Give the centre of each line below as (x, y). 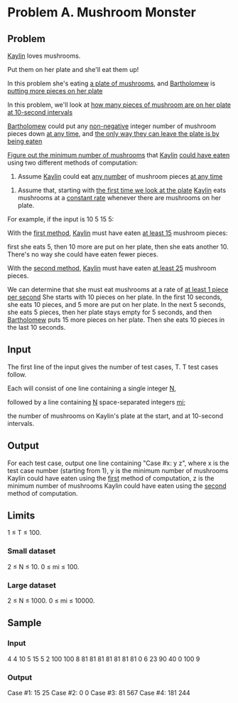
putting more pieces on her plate (55, 91)
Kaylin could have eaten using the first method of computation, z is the (111, 478)
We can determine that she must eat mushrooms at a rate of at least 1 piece (118, 290)
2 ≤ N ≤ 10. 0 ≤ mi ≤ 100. (43, 566)
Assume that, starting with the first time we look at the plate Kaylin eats (121, 190)
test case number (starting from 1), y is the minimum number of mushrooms (118, 470)
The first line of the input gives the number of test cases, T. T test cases (113, 367)
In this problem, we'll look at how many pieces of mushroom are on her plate (119, 105)
